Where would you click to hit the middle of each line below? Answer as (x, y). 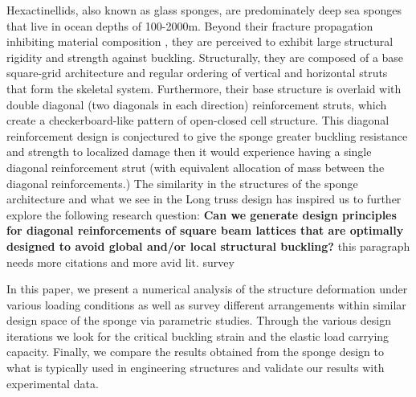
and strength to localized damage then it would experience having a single (189, 151)
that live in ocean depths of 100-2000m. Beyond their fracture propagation (190, 25)
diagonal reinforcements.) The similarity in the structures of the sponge (182, 183)
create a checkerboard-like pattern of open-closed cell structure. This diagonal (198, 120)
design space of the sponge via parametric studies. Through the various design (199, 320)
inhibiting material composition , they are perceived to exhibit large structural (200, 41)
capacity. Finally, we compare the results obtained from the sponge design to (196, 352)
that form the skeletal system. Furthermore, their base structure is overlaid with (204, 88)
